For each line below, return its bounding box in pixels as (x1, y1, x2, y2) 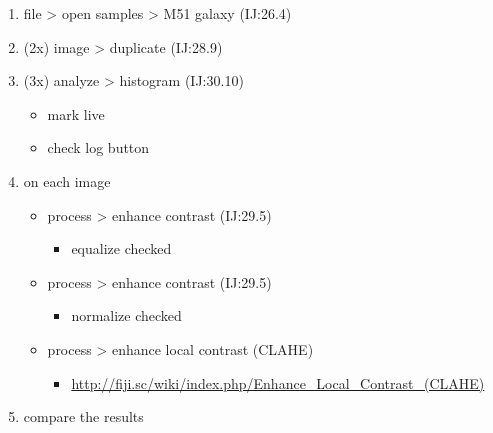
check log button (47, 137, 150, 158)
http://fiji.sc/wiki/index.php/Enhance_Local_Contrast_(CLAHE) (71, 372, 485, 393)
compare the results (23, 406, 144, 427)
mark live (47, 103, 105, 124)
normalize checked (71, 305, 182, 326)
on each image (23, 170, 111, 191)
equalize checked (71, 238, 172, 259)
